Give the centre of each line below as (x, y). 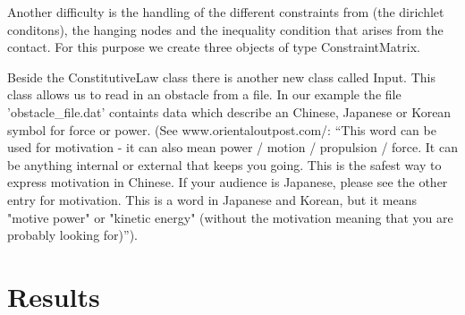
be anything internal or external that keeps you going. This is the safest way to (224, 164)
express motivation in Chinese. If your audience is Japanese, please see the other (228, 182)
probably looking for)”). (72, 235)
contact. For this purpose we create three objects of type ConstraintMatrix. (214, 47)
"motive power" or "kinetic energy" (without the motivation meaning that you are (230, 217)
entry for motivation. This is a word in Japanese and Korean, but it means (212, 199)
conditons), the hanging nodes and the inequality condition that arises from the (225, 29)
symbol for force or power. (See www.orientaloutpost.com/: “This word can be (222, 129)
